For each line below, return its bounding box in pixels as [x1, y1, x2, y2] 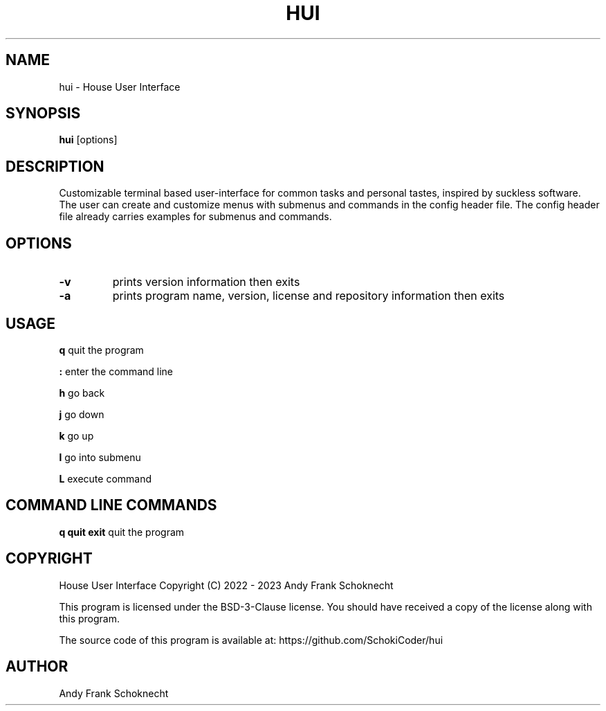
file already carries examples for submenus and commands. [59, 210, 332, 223]
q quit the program [59, 343, 144, 356]
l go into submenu [59, 451, 141, 463]
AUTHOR [6, 658, 68, 676]
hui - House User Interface [59, 80, 181, 93]
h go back [59, 386, 105, 399]
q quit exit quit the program [59, 525, 185, 538]
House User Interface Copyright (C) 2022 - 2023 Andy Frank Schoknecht [59, 579, 394, 591]
